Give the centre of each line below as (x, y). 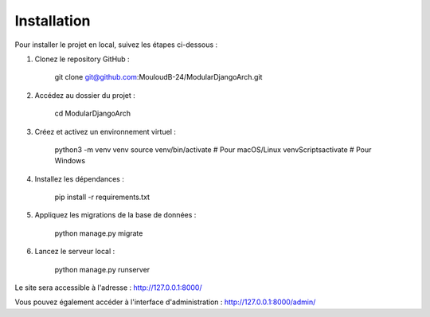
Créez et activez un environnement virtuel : (106, 131)
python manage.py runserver (102, 269)
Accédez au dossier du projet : (85, 95)
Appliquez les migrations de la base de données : (115, 215)
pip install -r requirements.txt (102, 197)
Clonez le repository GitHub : (82, 59)
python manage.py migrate (99, 233)
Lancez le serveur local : (75, 252)
